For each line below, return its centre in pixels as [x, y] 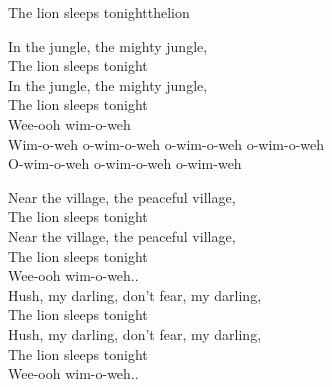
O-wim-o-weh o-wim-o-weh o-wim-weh [125, 163]
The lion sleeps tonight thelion [99, 12]
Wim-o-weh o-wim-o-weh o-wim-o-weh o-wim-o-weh [166, 143]
